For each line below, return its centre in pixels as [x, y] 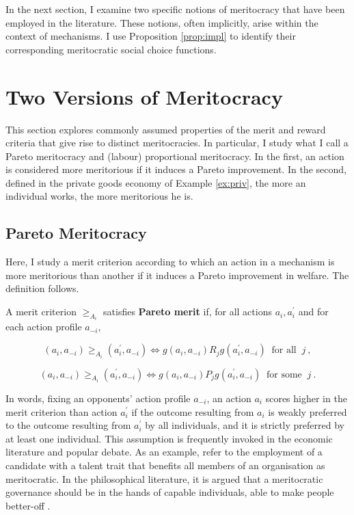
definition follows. [42, 288]
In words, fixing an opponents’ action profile [98, 398]
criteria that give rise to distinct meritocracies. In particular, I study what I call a [177, 143]
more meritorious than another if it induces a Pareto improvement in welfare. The [177, 275]
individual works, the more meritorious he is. [99, 196]
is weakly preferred [308, 411]
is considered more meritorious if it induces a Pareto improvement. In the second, [176, 169]
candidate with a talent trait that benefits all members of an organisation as [165, 465]
